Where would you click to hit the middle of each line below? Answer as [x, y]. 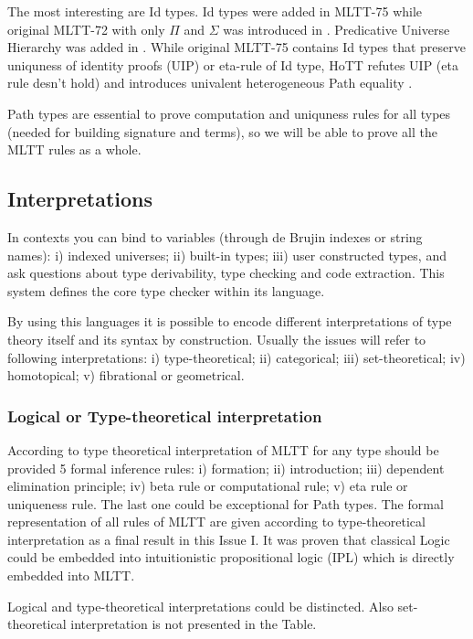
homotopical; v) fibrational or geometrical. [126, 375]
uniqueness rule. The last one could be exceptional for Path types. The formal [226, 503]
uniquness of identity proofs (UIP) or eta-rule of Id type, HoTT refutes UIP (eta [233, 64]
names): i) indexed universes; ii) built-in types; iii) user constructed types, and [227, 255]
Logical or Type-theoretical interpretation [165, 415]
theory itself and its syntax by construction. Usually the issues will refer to [217, 339]
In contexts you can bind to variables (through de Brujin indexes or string [215, 236]
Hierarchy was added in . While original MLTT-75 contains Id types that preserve [236, 47]
